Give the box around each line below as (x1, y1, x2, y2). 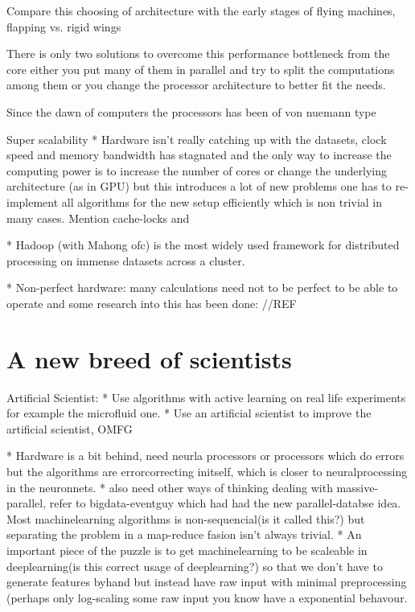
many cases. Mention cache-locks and (6, 209, 190, 226)
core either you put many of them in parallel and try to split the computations (6, 60, 395, 77)
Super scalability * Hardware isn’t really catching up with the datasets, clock (6, 130, 387, 147)
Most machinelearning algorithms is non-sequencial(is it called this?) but (6, 510, 365, 527)
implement (6, 193, 59, 210)
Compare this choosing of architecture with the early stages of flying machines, (6, 2, 396, 18)
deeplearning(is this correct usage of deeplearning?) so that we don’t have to (6, 557, 383, 574)
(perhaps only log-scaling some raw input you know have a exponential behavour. (6, 589, 408, 606)
